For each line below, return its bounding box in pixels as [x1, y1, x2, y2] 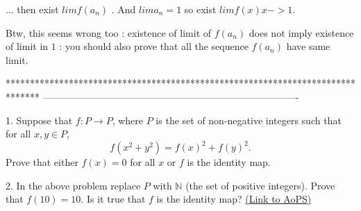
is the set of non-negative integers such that [156, 112, 342, 127]
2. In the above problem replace [6, 178, 141, 192]
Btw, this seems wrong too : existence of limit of [6, 25, 212, 40]
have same [286, 39, 330, 53]
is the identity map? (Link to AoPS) [156, 192, 312, 206]
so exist [184, 2, 217, 16]
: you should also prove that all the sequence [59, 39, 249, 53]
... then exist [6, 2, 59, 16]
